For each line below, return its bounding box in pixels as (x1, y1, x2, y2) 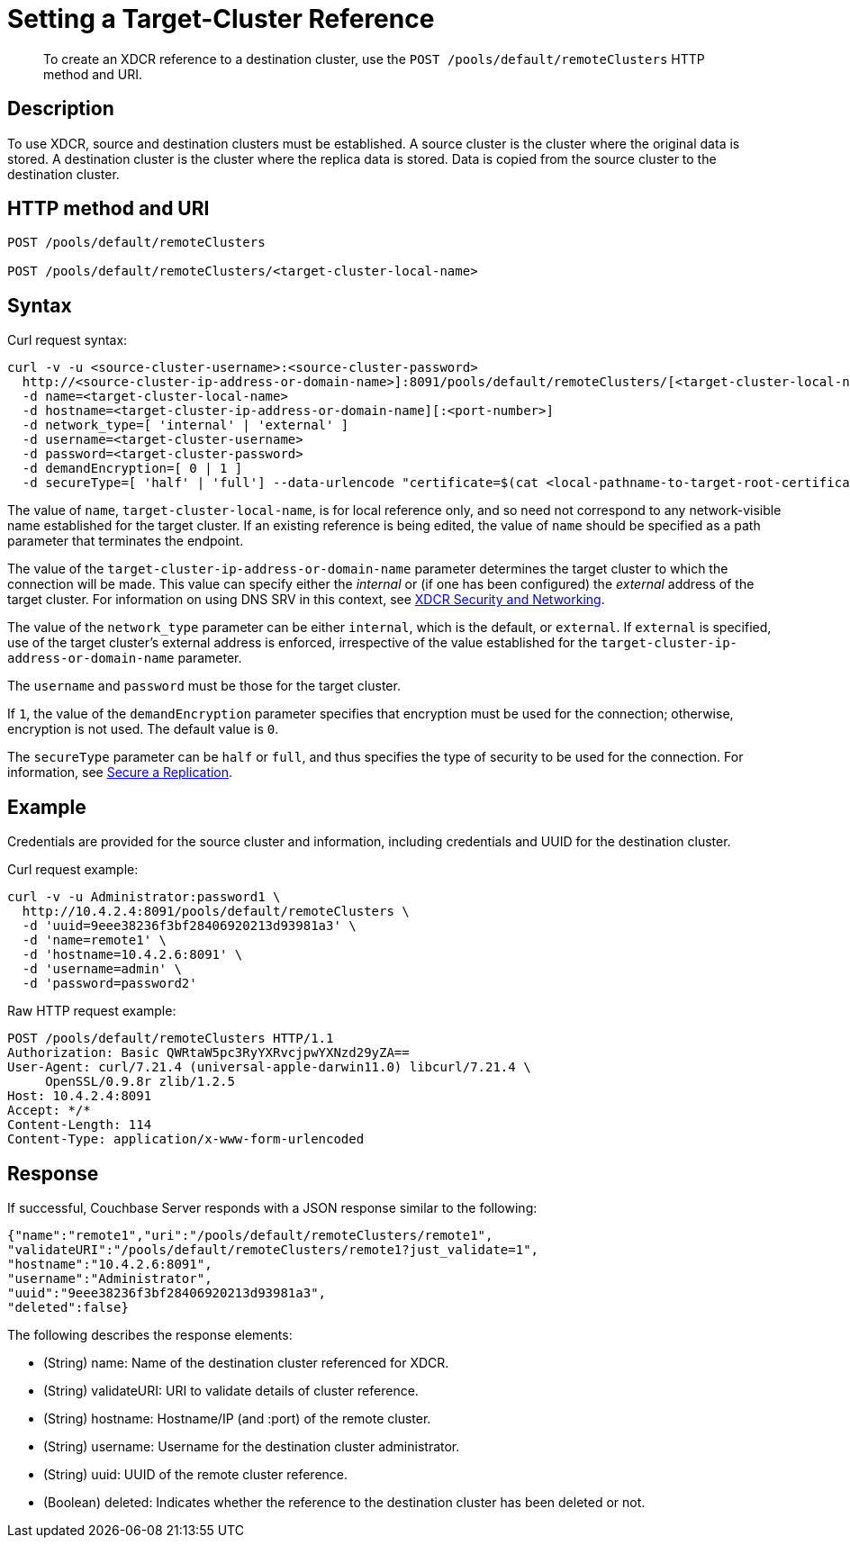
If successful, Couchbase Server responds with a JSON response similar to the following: (7, 1199, 538, 1215)
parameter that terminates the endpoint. (7, 533, 244, 549)
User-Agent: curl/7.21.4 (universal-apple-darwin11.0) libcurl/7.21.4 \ (7, 1060, 531, 1075)
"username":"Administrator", (7, 1270, 212, 1286)
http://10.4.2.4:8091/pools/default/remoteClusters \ (22, 904, 410, 919)
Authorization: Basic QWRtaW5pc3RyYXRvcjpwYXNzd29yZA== (7, 1045, 410, 1061)
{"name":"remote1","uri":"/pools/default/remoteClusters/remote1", (7, 1227, 493, 1242)
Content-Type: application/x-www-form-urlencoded (7, 1132, 365, 1147)
